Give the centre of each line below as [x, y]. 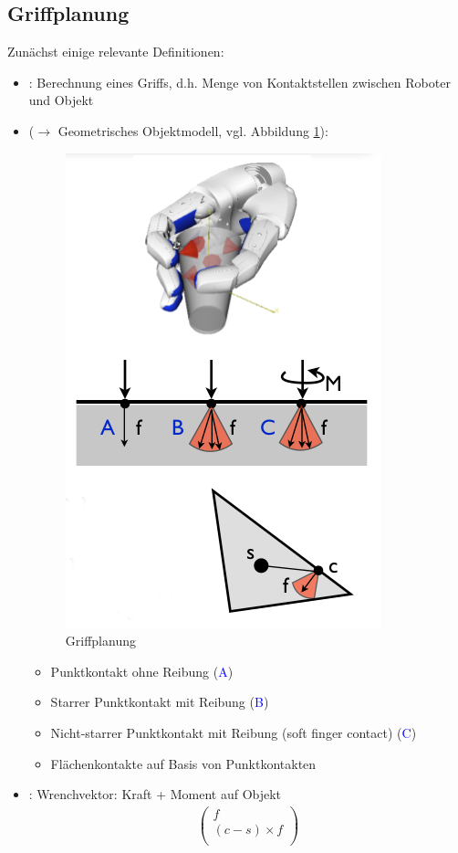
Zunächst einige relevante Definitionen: [116, 52]
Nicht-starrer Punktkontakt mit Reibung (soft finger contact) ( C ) [234, 732]
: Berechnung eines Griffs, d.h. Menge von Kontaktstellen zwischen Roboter [239, 82]
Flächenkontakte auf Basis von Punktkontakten [183, 763]
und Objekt [61, 100]
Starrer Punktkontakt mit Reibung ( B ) [160, 702]
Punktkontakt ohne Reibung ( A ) [142, 671]
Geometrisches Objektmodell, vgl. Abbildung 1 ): [193, 130]
